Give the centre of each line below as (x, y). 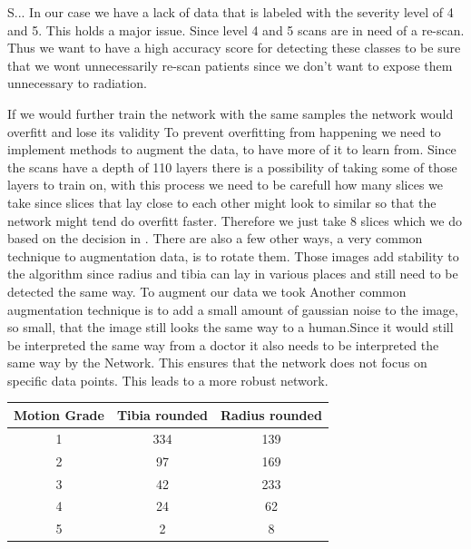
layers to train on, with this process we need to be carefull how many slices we (226, 185)
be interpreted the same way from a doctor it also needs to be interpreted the (223, 344)
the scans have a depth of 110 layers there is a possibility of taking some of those (232, 167)
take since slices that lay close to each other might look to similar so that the (222, 202)
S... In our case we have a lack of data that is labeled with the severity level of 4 (231, 12)
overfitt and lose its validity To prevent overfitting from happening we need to (224, 131)
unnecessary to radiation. (77, 83)
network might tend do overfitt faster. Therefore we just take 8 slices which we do (235, 220)
